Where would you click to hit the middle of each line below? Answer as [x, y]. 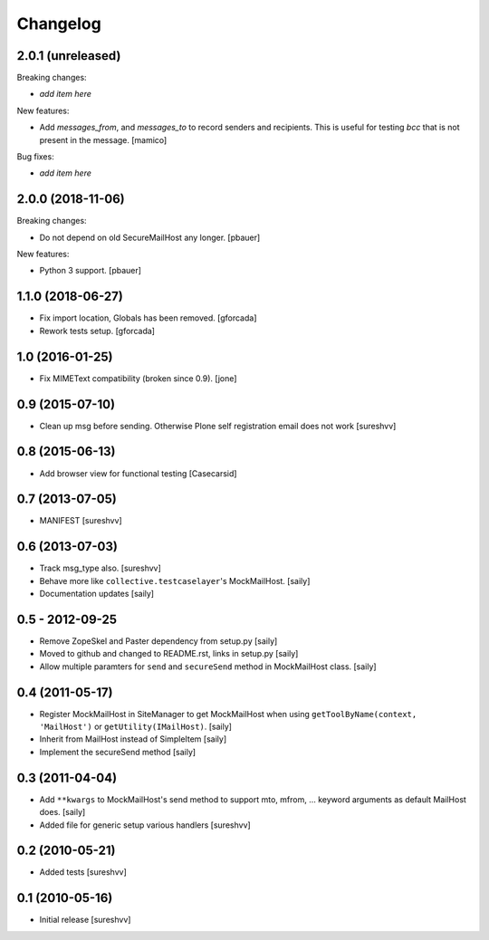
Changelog [59, 24]
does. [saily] [62, 812]
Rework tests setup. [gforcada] [97, 331]
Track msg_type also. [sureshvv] [101, 568]
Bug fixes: [35, 157]
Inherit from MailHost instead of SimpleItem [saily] [133, 739]
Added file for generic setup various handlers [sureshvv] [145, 825]
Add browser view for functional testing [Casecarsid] [138, 473]
